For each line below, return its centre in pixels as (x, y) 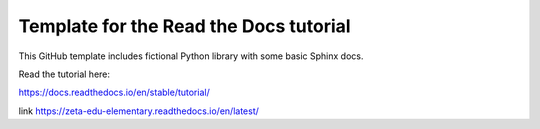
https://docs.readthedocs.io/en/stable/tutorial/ (114, 92)
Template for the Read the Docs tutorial (184, 26)
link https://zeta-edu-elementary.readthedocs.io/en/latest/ (139, 111)
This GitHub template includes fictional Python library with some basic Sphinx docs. (191, 56)
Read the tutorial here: (64, 74)
